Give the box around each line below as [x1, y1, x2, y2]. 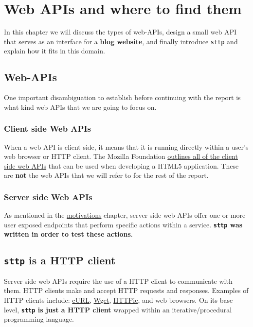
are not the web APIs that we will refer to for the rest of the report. [4, 170, 209, 180]
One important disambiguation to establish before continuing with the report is [4, 92, 241, 103]
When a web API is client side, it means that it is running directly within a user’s [4, 141, 249, 152]
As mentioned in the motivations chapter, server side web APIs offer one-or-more [4, 210, 246, 220]
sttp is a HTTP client [4, 253, 116, 268]
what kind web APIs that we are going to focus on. [4, 102, 157, 112]
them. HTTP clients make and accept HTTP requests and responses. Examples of [4, 285, 249, 295]
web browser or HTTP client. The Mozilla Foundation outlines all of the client [4, 151, 238, 161]
